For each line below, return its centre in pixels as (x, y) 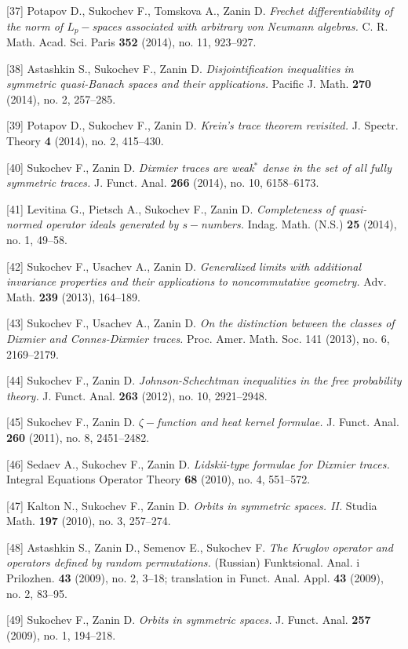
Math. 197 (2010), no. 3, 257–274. (89, 521)
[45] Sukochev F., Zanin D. (71, 422)
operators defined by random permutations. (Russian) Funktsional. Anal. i (183, 562)
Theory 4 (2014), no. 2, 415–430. (85, 141)
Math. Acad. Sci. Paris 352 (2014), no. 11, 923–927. (131, 42)
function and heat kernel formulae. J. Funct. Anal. (278, 422)
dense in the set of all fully (327, 167)
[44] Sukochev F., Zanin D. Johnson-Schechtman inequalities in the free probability (204, 380)
